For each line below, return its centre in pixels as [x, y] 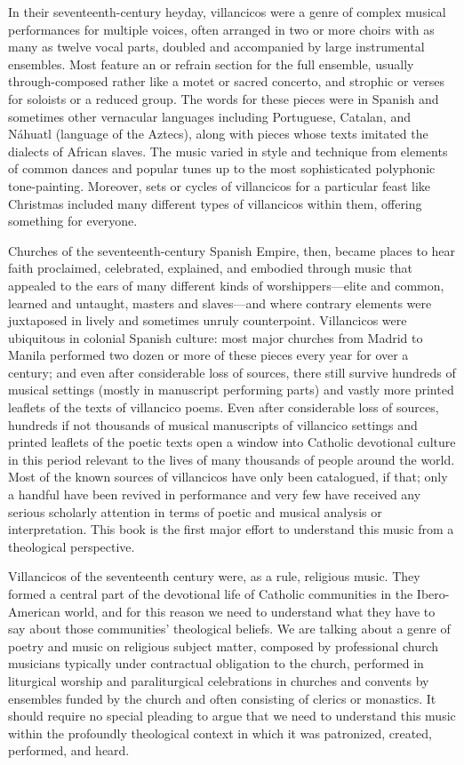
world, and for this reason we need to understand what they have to [250, 611]
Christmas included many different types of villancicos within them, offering [215, 203]
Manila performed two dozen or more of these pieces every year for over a [208, 355]
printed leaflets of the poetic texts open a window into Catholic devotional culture [232, 442]
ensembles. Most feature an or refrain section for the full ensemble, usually [211, 64]
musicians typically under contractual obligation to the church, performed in [216, 663]
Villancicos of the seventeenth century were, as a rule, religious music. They [214, 576]
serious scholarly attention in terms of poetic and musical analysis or [195, 511]
